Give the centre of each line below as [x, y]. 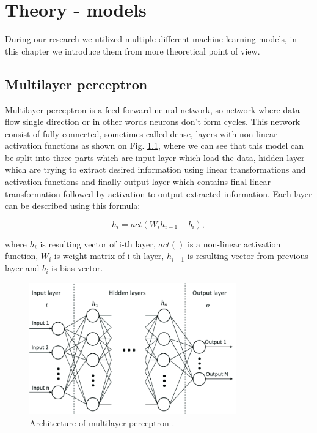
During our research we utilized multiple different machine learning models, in [151, 39]
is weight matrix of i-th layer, [109, 256]
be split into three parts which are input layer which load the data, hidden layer [155, 157]
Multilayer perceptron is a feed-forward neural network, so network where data [152, 109]
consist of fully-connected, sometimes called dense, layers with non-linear [141, 133]
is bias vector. [77, 268]
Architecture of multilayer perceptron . [102, 422]
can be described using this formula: [73, 205]
